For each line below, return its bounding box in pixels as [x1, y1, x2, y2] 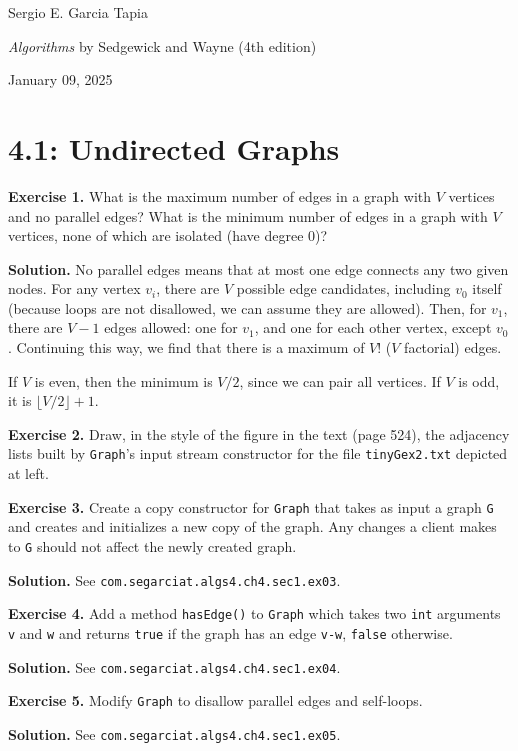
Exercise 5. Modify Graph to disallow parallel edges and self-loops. [8, 690, 423, 711]
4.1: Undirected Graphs [8, 127, 340, 168]
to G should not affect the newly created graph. [8, 535, 297, 556]
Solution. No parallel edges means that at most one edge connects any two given [8, 258, 509, 279]
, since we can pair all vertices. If [239, 370, 441, 391]
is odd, [458, 370, 500, 391]
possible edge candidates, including [236, 278, 451, 299]
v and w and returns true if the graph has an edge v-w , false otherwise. [8, 622, 453, 643]
